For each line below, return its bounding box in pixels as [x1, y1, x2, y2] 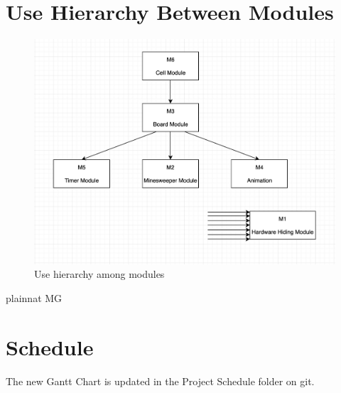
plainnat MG [6, 290, 63, 305]
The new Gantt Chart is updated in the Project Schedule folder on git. [6, 373, 315, 388]
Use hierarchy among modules [34, 267, 165, 281]
